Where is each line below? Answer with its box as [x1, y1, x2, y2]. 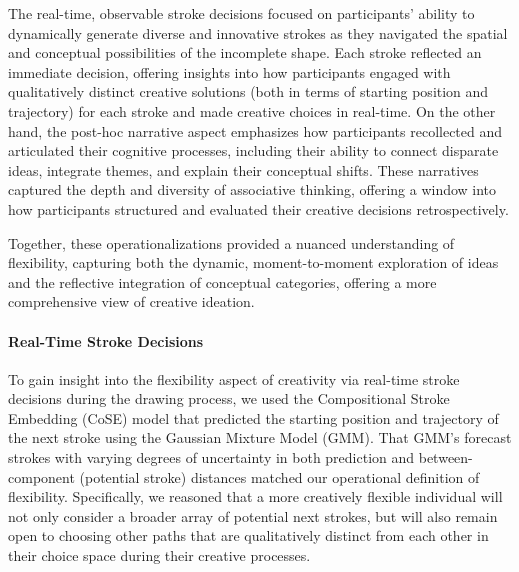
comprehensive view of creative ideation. [8, 291, 255, 312]
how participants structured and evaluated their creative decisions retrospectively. [8, 198, 509, 219]
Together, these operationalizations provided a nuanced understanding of [8, 232, 455, 253]
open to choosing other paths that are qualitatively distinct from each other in [8, 525, 489, 546]
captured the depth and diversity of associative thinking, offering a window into [8, 179, 497, 200]
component [8, 466, 75, 487]
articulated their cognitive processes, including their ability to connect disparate [8, 140, 499, 161]
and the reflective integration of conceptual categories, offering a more [8, 271, 437, 292]
